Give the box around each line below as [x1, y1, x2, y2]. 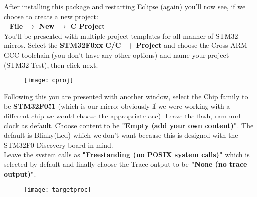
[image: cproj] [24, 77, 74, 84]
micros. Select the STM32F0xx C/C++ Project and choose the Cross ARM [4, 40, 247, 50]
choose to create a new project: [4, 11, 98, 21]
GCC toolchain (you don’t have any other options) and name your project [4, 49, 229, 60]
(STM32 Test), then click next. [4, 59, 98, 70]
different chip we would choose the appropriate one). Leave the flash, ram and [4, 111, 241, 120]
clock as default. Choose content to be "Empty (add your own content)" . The [4, 120, 254, 130]
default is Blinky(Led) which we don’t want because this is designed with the [4, 130, 238, 140]
